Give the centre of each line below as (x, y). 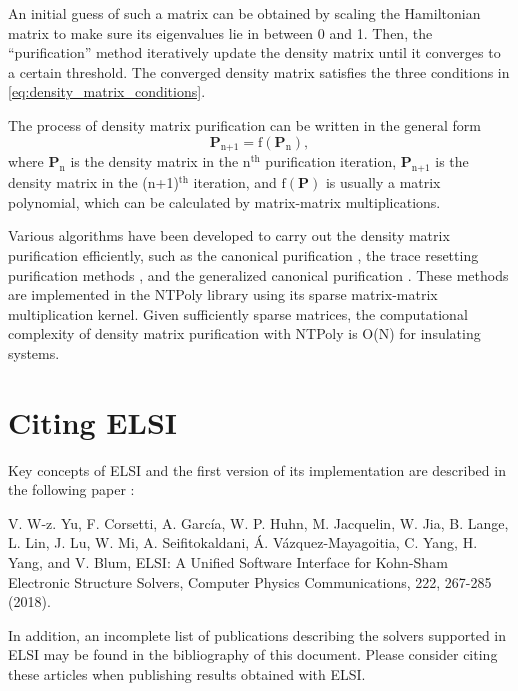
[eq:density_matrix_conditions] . (107, 91)
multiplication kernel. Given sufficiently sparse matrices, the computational (238, 313)
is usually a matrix (383, 182)
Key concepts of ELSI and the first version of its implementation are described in (257, 469)
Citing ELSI (93, 421)
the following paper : (71, 489)
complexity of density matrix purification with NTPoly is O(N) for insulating (244, 333)
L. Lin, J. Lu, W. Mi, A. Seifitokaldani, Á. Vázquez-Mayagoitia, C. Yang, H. (243, 542)
